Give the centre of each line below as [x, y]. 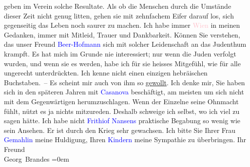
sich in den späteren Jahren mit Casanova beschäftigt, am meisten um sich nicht [124, 92]
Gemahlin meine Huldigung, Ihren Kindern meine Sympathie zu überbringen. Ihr [125, 139]
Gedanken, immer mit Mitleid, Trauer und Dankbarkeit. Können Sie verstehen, [122, 34]
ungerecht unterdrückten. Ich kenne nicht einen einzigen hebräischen [106, 73]
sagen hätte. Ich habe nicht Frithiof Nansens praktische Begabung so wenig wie [122, 121]
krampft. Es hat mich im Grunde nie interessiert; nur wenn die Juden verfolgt [120, 53]
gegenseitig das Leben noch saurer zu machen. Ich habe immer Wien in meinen [122, 25]
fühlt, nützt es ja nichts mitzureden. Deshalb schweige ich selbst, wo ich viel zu [122, 111]
